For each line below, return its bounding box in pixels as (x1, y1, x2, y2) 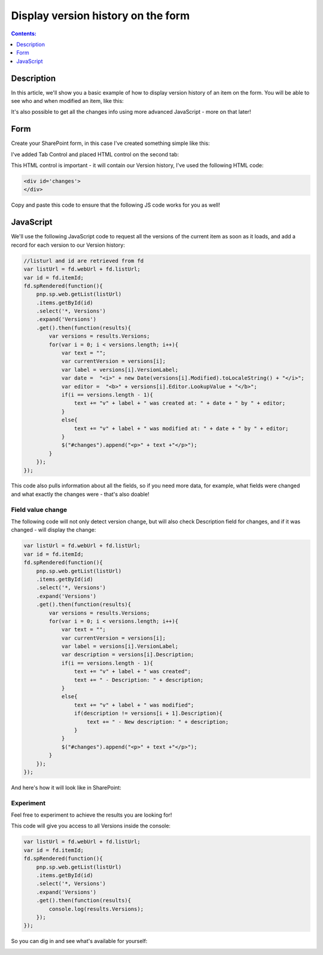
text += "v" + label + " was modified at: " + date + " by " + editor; (74, 425, 289, 432)
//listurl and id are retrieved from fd (23, 257, 144, 264)
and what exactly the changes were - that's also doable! (11, 490, 150, 498)
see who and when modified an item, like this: (11, 98, 124, 105)
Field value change (11, 505, 68, 514)
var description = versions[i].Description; (61, 651, 194, 658)
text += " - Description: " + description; (74, 677, 204, 683)
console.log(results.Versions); (48, 905, 144, 912)
